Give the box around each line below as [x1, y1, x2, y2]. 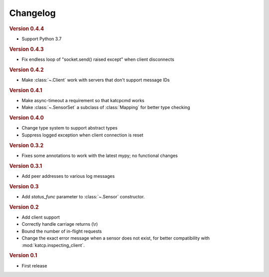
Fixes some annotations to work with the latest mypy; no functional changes [21, 152, 178, 158]
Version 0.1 [9, 252, 37, 259]
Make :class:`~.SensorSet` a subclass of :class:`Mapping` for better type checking [21, 105, 190, 111]
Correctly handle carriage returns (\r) [21, 221, 98, 227]
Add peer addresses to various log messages [21, 173, 115, 179]
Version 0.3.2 [9, 142, 44, 149]
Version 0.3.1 [9, 162, 42, 169]
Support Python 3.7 [21, 35, 62, 42]
